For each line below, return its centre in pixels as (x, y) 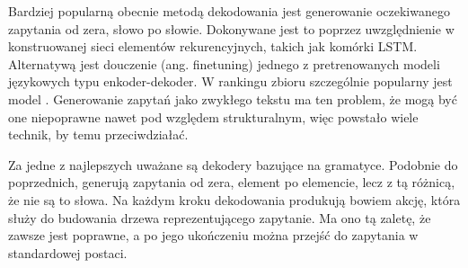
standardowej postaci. (68, 252)
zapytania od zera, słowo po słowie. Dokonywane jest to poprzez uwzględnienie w (231, 28)
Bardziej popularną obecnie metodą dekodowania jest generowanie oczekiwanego (229, 11)
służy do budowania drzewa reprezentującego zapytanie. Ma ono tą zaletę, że (220, 217)
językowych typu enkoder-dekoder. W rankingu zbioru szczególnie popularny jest (230, 81)
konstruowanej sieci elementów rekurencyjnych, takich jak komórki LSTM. (213, 46)
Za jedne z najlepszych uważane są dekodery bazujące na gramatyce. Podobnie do (233, 164)
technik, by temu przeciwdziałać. (98, 134)
